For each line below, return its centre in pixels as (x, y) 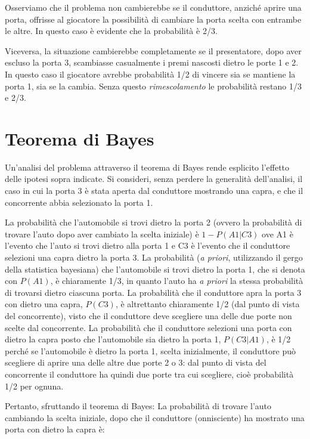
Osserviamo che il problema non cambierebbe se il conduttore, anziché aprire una (153, 7)
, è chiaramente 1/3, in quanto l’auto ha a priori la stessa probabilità (177, 281)
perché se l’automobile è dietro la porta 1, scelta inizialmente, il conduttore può (150, 350)
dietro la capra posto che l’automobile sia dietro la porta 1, (113, 339)
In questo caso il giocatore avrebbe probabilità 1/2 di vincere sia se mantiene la (150, 74)
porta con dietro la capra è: (55, 429)
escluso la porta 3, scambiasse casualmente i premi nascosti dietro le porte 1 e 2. (152, 62)
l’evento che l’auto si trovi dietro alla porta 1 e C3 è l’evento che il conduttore (148, 245)
